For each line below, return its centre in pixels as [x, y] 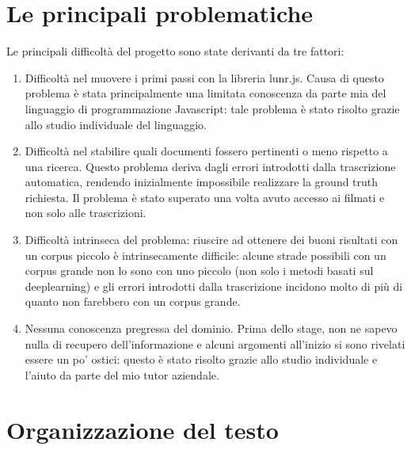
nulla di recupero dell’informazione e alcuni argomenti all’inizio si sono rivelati [215, 343]
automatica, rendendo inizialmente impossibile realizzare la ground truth [202, 182]
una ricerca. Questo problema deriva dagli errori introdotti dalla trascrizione [210, 166]
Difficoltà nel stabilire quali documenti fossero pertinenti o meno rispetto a [206, 151]
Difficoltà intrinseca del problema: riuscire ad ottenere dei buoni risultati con [211, 240]
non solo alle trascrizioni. [86, 213]
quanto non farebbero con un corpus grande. [133, 301]
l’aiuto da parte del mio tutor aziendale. [122, 374]
